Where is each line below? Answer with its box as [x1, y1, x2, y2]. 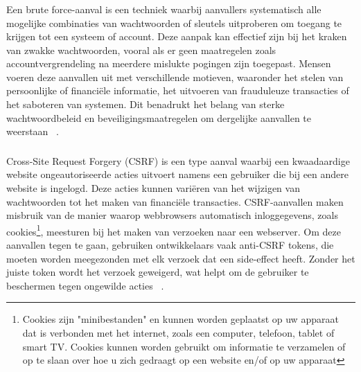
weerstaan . [6, 124, 59, 139]
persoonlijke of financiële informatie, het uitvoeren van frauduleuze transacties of [6, 83, 349, 98]
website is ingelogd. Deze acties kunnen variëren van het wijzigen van [6, 180, 300, 195]
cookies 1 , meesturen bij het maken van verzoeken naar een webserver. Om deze [6, 222, 341, 238]
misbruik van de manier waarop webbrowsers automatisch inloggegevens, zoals [6, 208, 338, 222]
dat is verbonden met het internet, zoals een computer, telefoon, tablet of [22, 325, 335, 339]
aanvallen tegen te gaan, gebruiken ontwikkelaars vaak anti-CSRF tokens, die [6, 238, 334, 251]
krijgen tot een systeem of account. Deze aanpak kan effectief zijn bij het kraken [6, 29, 347, 44]
